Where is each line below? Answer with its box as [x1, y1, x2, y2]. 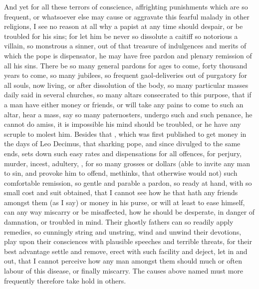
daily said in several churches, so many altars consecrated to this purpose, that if [4, 89, 252, 100]
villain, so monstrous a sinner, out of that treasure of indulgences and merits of [4, 40, 247, 51]
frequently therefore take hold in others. [4, 275, 126, 286]
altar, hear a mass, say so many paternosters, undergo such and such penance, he [4, 109, 253, 119]
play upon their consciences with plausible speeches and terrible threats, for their [4, 236, 252, 247]
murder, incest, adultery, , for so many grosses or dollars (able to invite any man [4, 158, 251, 168]
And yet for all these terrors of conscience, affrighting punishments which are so [4, 1, 248, 11]
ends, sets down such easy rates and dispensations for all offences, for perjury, [4, 148, 242, 158]
